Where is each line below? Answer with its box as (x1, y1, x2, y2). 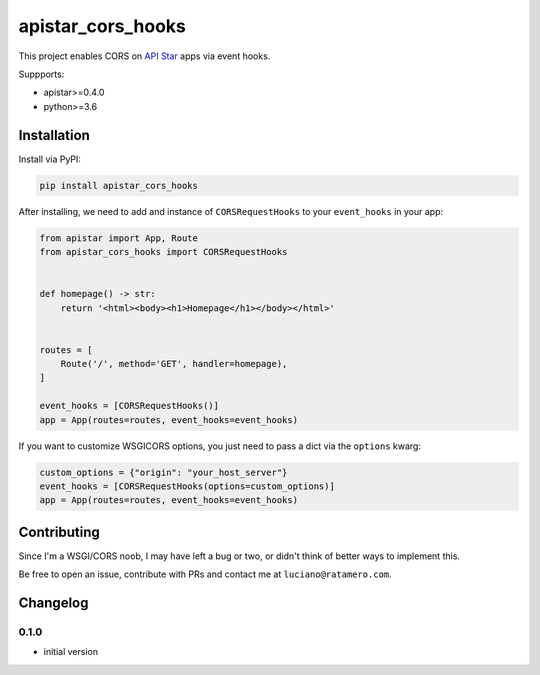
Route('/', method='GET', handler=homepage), (60, 358, 288, 370)
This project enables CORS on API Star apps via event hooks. (18, 50, 271, 62)
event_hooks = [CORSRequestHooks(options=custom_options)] (39, 481, 335, 492)
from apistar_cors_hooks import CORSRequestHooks (39, 246, 288, 257)
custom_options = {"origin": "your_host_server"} (39, 466, 288, 478)
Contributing (18, 523, 100, 540)
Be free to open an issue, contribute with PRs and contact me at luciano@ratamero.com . (18, 568, 392, 580)
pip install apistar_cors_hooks (39, 180, 199, 191)
